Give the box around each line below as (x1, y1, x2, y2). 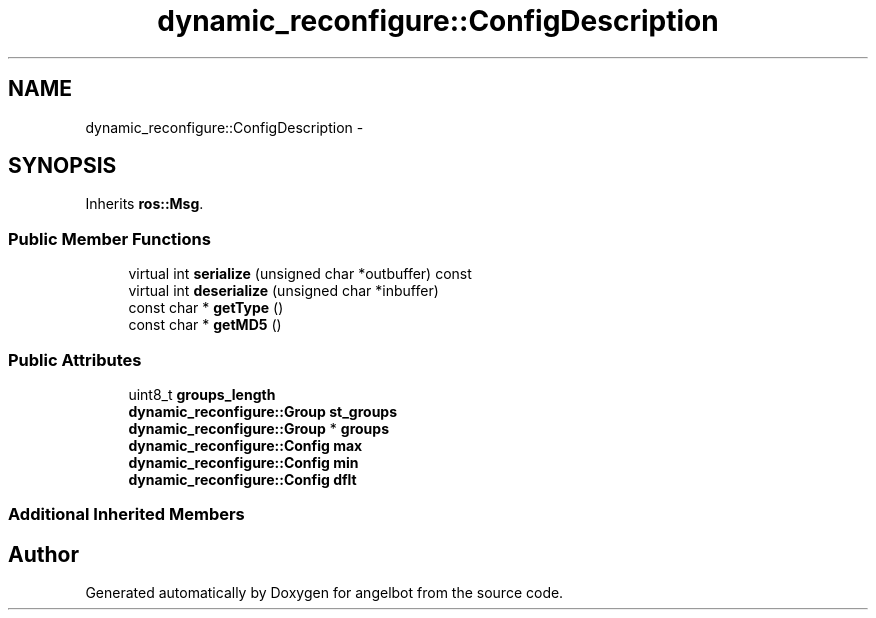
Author (8, 541, 79, 567)
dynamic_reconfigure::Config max (128, 436, 363, 454)
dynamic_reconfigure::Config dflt (128, 470, 357, 488)
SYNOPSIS (8, 153, 117, 179)
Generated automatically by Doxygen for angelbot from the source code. (85, 584, 564, 602)
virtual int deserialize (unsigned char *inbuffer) (128, 282, 439, 300)
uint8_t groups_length (128, 385, 276, 403)
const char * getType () (128, 299, 284, 317)
